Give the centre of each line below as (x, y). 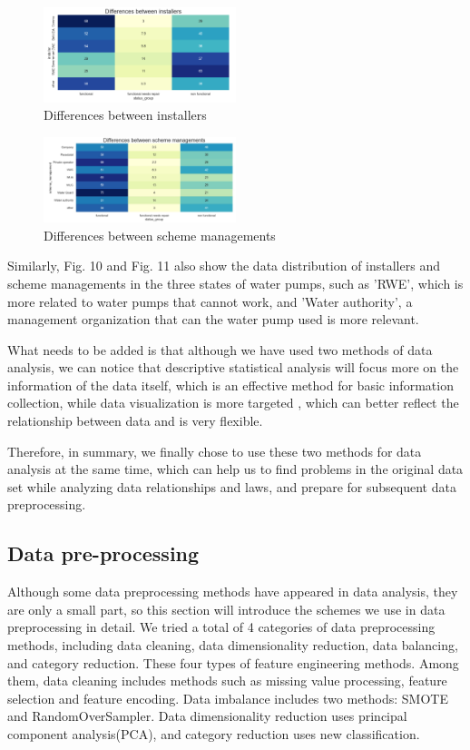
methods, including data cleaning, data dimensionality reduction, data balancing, (233, 645)
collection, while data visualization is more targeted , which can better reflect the (233, 403)
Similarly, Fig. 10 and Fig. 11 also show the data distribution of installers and (224, 266)
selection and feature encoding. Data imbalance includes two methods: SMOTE (228, 698)
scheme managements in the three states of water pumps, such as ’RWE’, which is (235, 283)
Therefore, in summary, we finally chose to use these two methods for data (215, 451)
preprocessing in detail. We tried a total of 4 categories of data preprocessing (221, 627)
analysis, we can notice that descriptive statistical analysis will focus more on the (233, 367)
